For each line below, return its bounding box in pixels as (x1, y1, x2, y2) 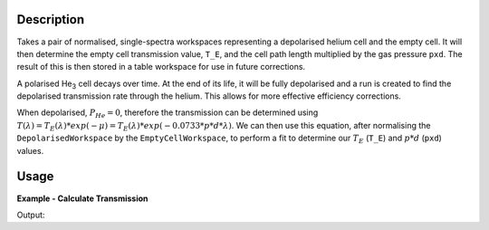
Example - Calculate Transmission (16, 193, 149, 204)
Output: (16, 209, 45, 220)
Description (16, 12, 85, 27)
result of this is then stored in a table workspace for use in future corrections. (16, 62, 306, 72)
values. (16, 145, 44, 156)
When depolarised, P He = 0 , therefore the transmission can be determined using (16, 107, 319, 120)
